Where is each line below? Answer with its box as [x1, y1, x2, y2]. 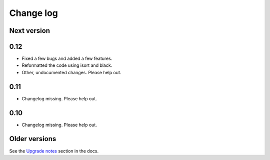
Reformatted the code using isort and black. [21, 62, 112, 68]
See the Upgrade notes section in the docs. [9, 148, 99, 154]
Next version [9, 26, 50, 35]
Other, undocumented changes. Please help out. [21, 69, 121, 75]
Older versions [9, 135, 56, 143]
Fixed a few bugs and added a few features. [21, 55, 112, 62]
